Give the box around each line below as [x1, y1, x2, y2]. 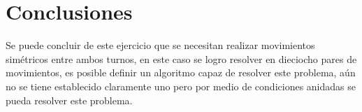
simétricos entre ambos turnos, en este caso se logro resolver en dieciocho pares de [6, 51, 357, 66]
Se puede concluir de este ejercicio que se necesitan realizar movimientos [6, 38, 315, 52]
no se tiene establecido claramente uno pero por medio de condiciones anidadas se [6, 78, 356, 93]
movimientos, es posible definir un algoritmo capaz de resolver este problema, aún [6, 65, 356, 80]
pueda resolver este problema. [6, 92, 133, 107]
